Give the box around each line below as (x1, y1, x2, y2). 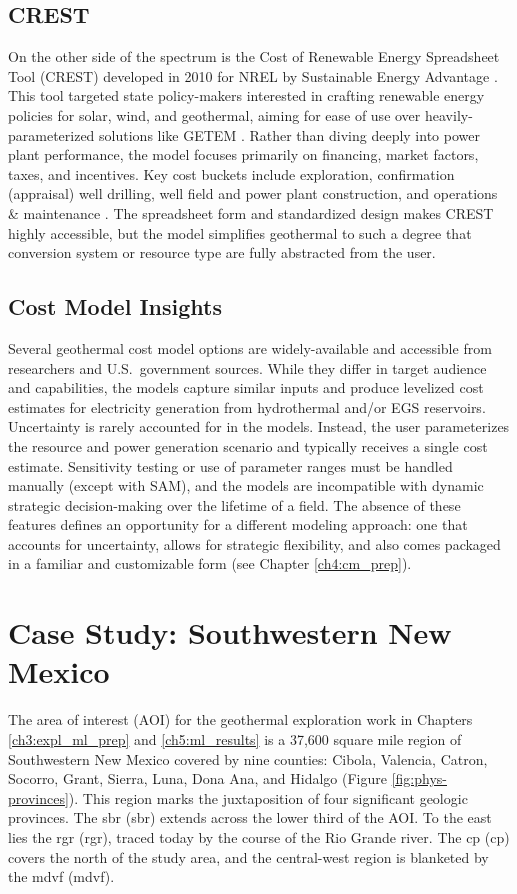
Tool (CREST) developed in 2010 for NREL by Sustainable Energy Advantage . (8, 65, 498, 86)
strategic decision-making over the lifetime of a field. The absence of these (8, 494, 461, 515)
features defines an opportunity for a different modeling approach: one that (8, 514, 468, 535)
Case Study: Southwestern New (8, 612, 452, 653)
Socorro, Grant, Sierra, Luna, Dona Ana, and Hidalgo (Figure (8, 768, 387, 789)
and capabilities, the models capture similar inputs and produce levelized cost (8, 377, 484, 398)
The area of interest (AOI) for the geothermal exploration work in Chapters (8, 709, 473, 730)
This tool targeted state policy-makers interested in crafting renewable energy (8, 85, 485, 106)
